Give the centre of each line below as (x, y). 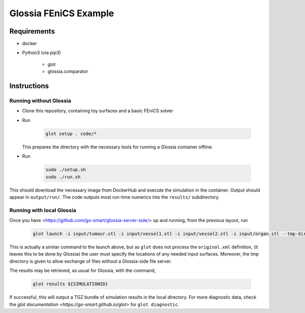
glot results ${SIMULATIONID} (70, 284)
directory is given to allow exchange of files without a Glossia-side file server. (91, 261)
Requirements (32, 31)
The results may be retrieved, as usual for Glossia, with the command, (83, 271)
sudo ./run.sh (63, 177)
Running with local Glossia (43, 210)
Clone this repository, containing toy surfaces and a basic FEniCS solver (98, 111)
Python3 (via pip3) (41, 53)
